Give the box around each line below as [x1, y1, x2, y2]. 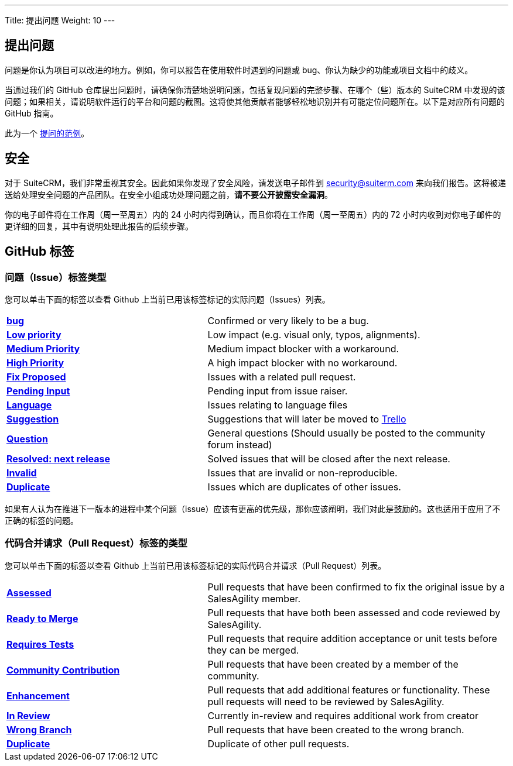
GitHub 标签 [5, 244, 74, 259]
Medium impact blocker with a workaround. [207, 342, 399, 355]
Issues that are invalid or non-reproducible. [207, 466, 398, 479]
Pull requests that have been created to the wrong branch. [207, 723, 464, 736]
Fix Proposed [6, 370, 66, 383]
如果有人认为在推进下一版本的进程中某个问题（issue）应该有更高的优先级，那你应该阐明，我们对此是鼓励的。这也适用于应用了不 [5, 503, 501, 514]
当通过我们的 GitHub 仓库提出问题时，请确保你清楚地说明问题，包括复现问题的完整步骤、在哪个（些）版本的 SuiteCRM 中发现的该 [5, 84, 505, 95]
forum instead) [207, 438, 272, 451]
